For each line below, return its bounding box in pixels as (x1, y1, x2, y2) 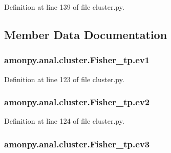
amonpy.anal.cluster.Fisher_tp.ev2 (4, 95, 150, 108)
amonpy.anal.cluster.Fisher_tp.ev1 (4, 53, 150, 66)
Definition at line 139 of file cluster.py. (4, 2, 124, 12)
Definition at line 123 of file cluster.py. (4, 73, 124, 84)
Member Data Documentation (4, 26, 167, 42)
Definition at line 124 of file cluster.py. (4, 116, 124, 126)
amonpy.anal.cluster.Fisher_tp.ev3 (4, 137, 150, 150)
